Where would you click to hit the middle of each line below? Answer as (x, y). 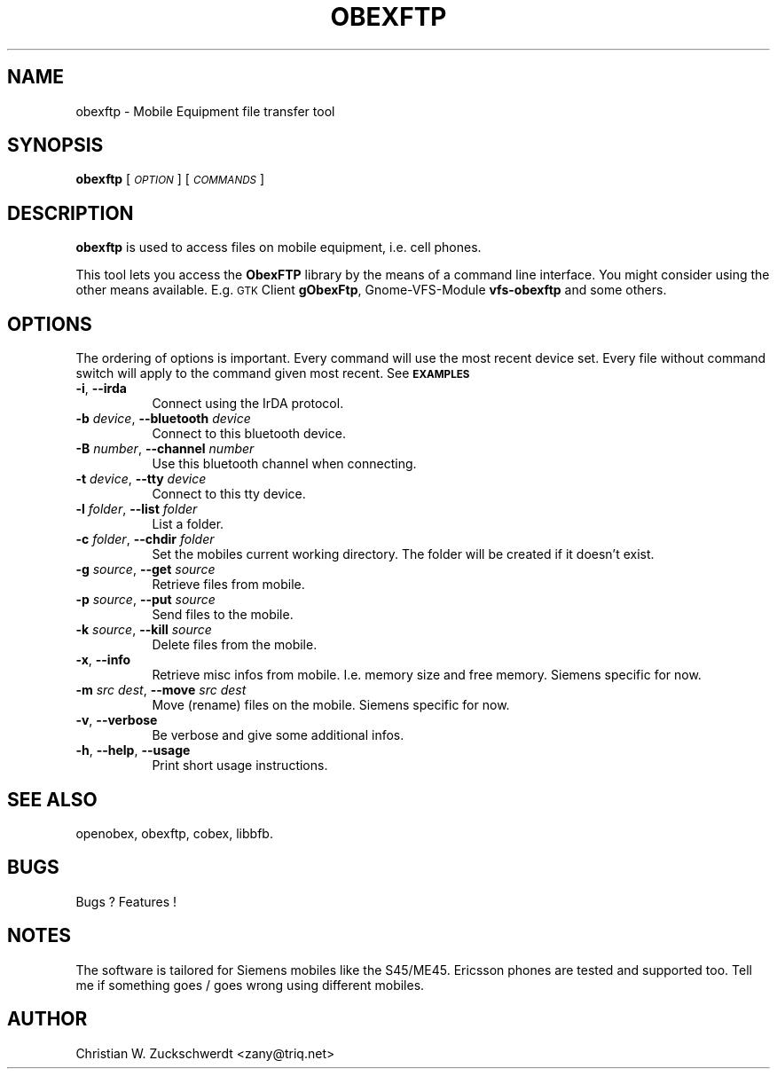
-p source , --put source (145, 600)
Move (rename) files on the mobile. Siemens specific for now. (331, 705)
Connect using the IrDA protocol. (248, 404)
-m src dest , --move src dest (161, 690)
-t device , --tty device (141, 479)
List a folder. (188, 524)
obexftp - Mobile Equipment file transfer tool (205, 111)
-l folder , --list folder (137, 509)
